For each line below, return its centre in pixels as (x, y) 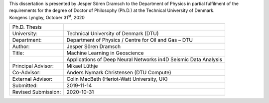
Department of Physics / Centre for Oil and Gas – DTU (130, 40)
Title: (18, 53)
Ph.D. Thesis (27, 27)
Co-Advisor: (26, 73)
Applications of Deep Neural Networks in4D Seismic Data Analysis (144, 59)
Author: (21, 47)
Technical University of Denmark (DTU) (113, 34)
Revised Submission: (37, 92)
